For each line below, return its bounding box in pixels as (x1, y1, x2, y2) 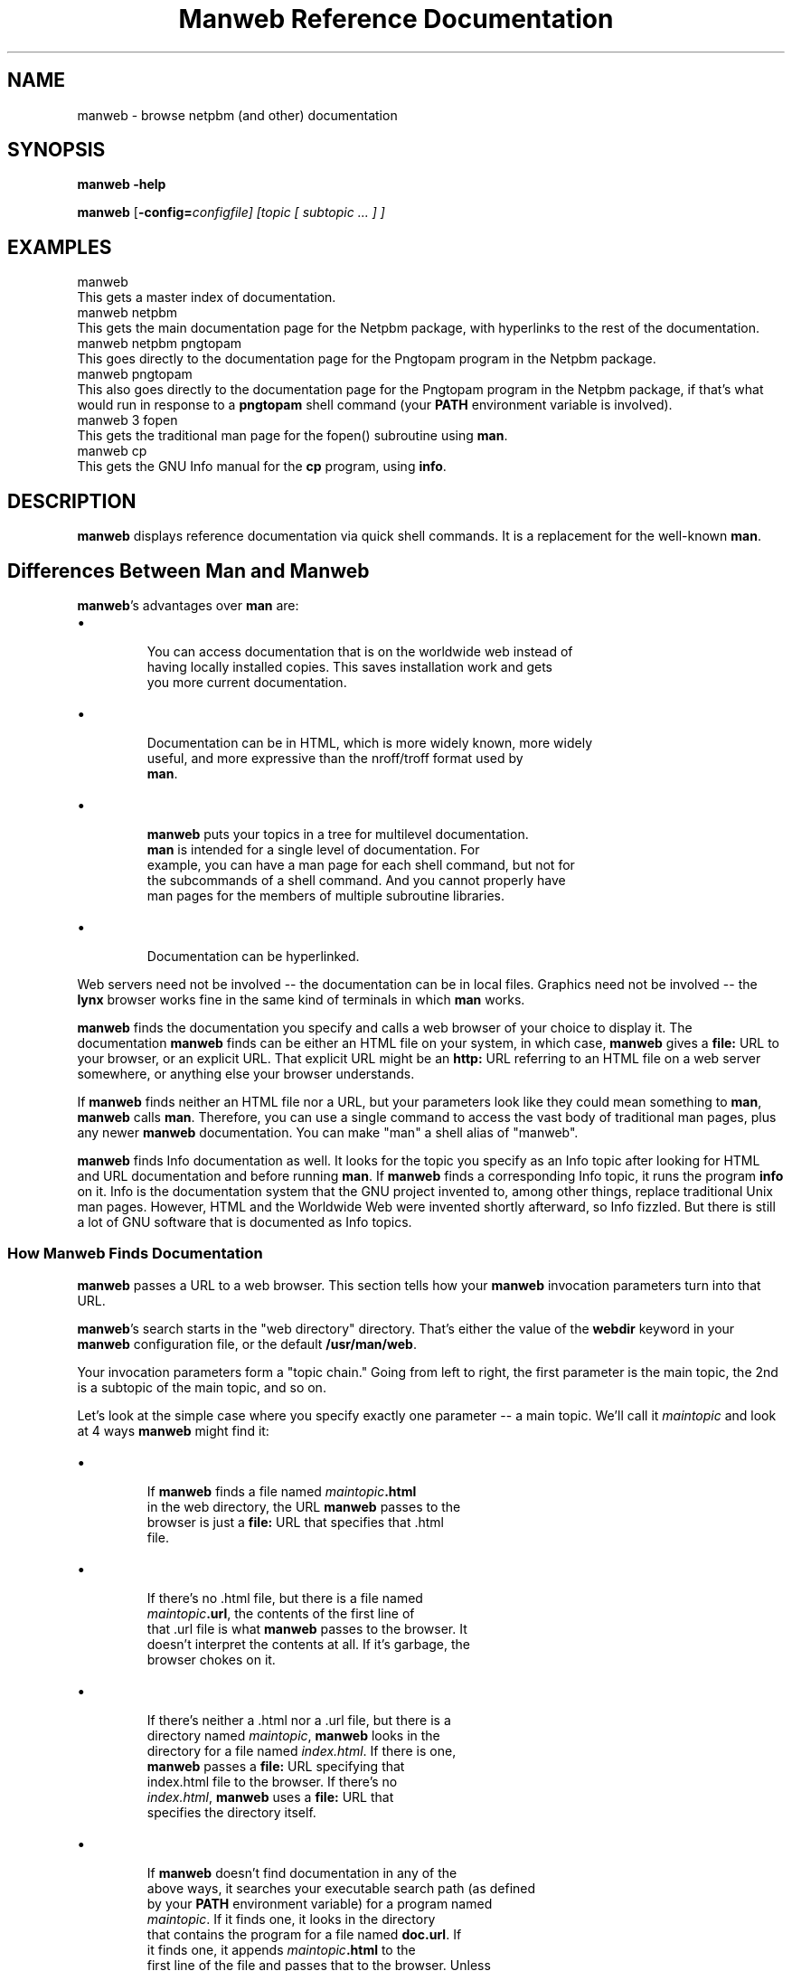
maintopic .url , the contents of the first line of (146, 1605, 415, 1621)
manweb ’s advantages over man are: (77, 597, 299, 613)
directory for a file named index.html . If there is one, (146, 1742, 457, 1759)
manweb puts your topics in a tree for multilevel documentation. (146, 825, 529, 842)
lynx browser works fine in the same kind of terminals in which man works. (77, 991, 525, 1007)
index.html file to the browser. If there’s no (146, 1773, 398, 1789)
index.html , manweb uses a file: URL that (146, 1788, 394, 1805)
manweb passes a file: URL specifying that (146, 1758, 405, 1774)
